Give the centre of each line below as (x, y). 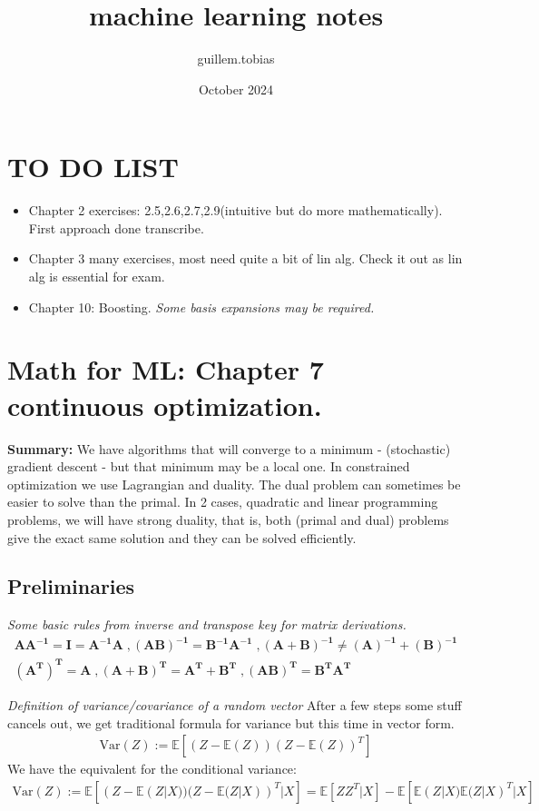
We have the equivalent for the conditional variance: (152, 769)
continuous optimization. (165, 405)
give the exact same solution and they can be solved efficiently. (182, 537)
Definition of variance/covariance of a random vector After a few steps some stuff (235, 704)
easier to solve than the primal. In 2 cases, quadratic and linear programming (223, 502)
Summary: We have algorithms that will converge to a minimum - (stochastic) (229, 448)
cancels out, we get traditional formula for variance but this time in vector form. (231, 722)
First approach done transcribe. (116, 227)
